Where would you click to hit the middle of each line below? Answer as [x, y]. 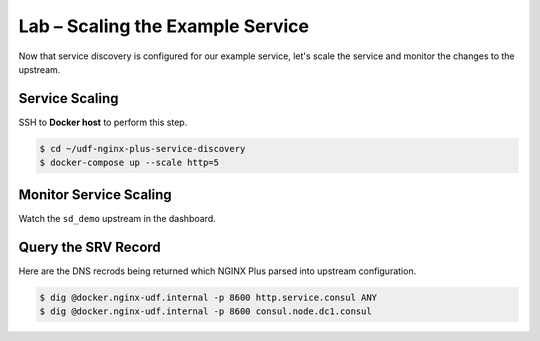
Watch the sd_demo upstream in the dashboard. [117, 218]
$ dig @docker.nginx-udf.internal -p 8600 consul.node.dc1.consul [205, 311]
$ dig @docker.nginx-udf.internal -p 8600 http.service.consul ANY [208, 297]
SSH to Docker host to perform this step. [103, 122]
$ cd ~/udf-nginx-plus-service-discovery [142, 148]
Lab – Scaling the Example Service [164, 26]
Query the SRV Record [90, 246]
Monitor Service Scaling [95, 194]
